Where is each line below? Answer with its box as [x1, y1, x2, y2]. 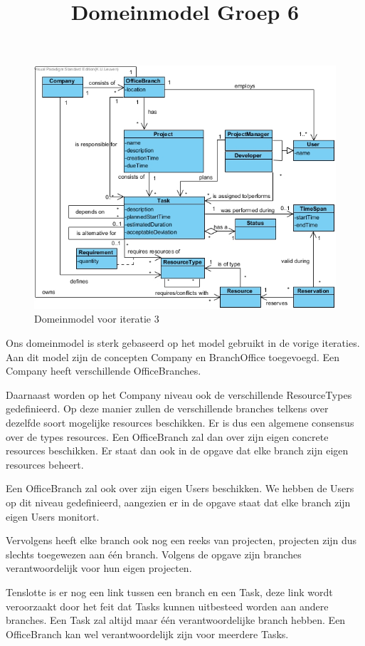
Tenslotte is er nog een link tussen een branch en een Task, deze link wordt [6, 584, 333, 599]
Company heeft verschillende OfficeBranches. [6, 363, 201, 378]
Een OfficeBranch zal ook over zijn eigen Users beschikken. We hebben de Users [6, 481, 354, 496]
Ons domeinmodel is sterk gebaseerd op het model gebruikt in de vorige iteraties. [6, 335, 360, 350]
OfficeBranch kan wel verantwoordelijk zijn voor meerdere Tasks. [6, 626, 289, 641]
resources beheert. [6, 457, 84, 472]
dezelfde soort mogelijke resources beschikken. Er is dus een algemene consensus [6, 415, 354, 429]
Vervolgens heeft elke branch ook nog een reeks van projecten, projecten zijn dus [6, 533, 357, 548]
